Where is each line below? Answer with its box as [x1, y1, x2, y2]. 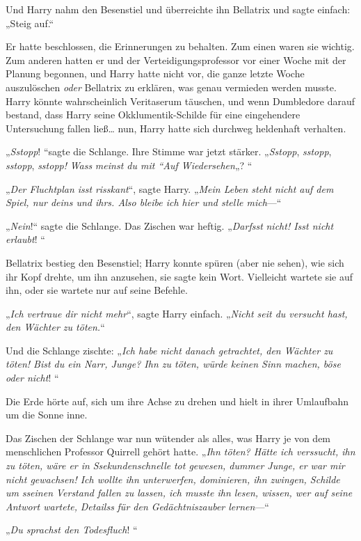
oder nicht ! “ [6, 370, 59, 385]
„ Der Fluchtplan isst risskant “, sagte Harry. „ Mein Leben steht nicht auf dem [6, 181, 334, 196]
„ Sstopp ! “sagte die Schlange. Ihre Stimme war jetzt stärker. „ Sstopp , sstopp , [6, 144, 332, 159]
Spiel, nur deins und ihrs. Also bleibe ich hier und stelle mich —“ [6, 195, 282, 210]
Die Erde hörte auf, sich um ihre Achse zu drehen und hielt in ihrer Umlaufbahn [6, 393, 349, 408]
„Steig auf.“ [6, 15, 54, 30]
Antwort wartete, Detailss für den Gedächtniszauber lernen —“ [6, 499, 269, 513]
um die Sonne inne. [6, 407, 88, 422]
